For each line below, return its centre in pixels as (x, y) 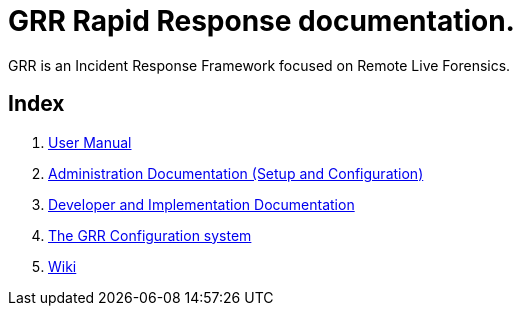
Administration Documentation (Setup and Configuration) (236, 173)
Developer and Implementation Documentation (201, 204)
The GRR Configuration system (150, 235)
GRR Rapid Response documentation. (261, 21)
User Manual (90, 142)
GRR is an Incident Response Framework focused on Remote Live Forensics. (259, 65)
